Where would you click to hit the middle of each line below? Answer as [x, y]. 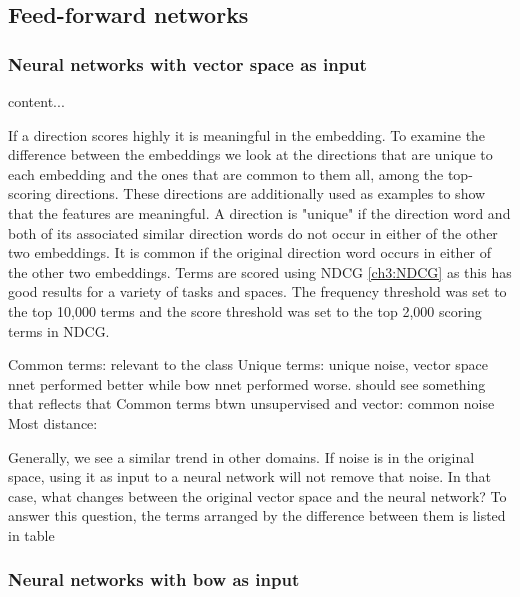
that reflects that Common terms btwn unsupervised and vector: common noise [251, 403]
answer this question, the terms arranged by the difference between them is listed [257, 515]
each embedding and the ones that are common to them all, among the [226, 173]
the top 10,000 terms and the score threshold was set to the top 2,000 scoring [245, 310]
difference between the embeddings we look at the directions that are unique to [250, 154]
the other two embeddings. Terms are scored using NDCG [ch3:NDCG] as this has [260, 271]
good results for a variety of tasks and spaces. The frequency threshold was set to [257, 291]
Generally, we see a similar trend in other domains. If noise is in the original [241, 456]
